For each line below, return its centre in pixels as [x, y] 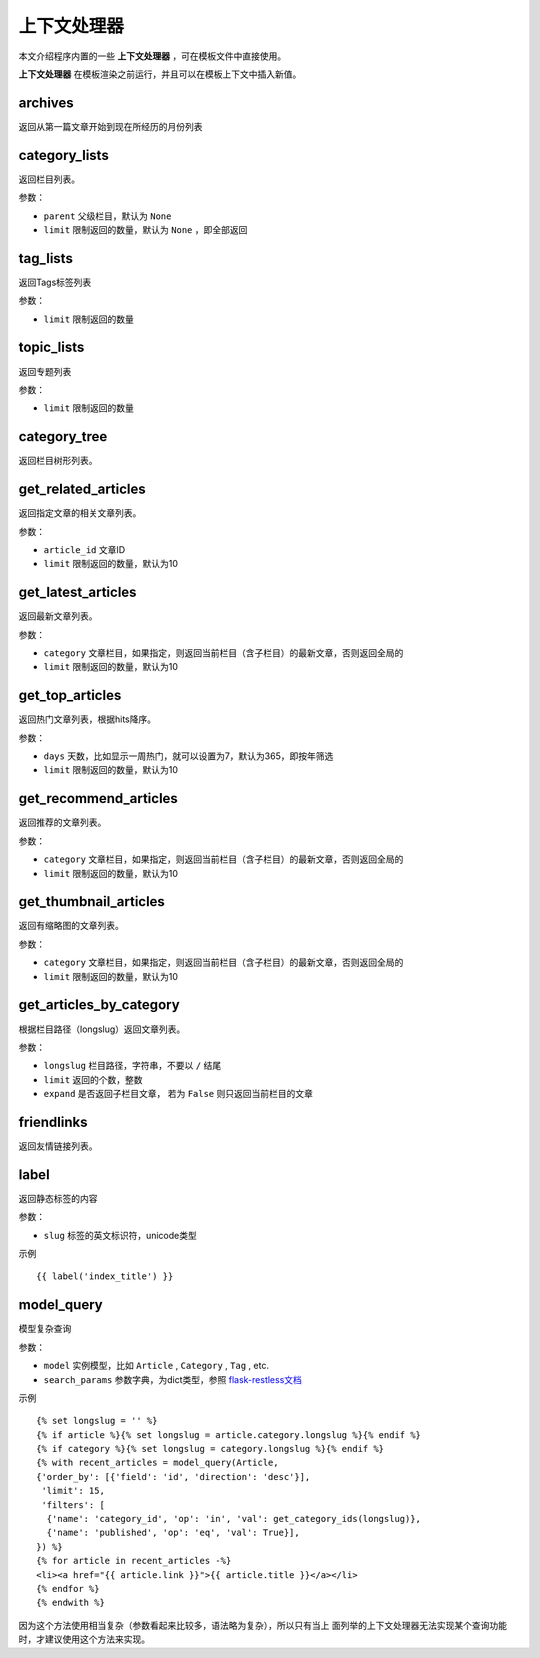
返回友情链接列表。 [58, 1146]
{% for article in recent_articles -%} [134, 1561]
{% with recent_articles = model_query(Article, [157, 1463]
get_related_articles [82, 489]
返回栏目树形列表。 [58, 461]
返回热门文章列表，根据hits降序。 [87, 719]
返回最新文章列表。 [58, 616]
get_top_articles [70, 695]
